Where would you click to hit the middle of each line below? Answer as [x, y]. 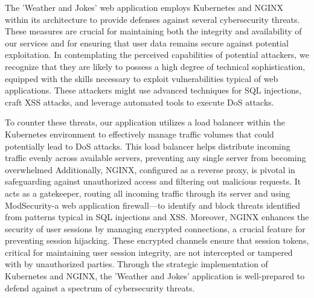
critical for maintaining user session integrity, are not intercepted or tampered [149, 252]
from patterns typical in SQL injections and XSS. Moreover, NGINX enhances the [157, 217]
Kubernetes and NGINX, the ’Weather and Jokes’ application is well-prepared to [155, 276]
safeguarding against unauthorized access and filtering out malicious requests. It [153, 181]
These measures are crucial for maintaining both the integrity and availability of [153, 31]
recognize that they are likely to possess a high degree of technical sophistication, [155, 66]
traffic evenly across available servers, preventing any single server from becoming [155, 158]
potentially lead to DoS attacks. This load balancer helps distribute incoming [148, 146]
